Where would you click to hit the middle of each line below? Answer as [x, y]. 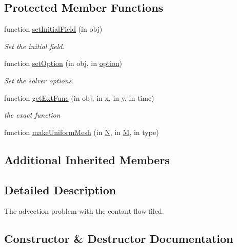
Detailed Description [60, 189]
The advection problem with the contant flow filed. [84, 211]
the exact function [32, 115]
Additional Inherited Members [87, 159]
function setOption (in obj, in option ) [63, 63]
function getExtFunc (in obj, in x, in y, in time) [79, 97]
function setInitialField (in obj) [53, 29]
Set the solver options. [39, 80]
